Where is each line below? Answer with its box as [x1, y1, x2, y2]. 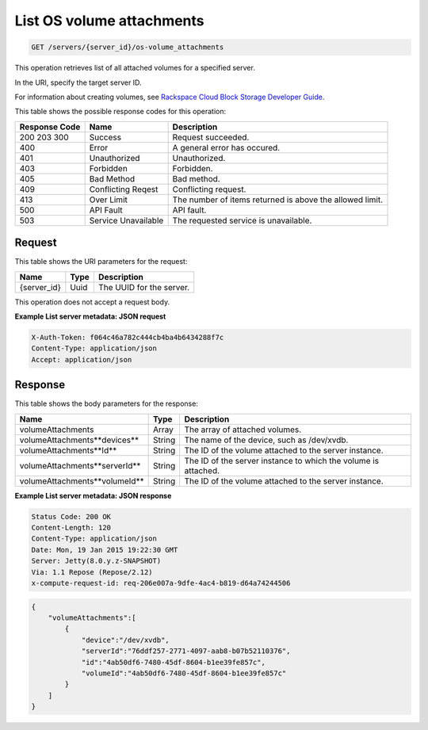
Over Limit [89, 194, 128, 205]
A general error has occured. [172, 142, 281, 153]
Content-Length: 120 [31, 523, 111, 533]
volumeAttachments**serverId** [19, 460, 141, 471]
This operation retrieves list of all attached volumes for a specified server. [14, 63, 255, 73]
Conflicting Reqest [89, 183, 159, 194]
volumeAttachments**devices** [19, 434, 139, 445]
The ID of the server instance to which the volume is [184, 455, 380, 466]
